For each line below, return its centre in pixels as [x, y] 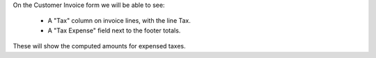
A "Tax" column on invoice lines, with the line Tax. [119, 21]
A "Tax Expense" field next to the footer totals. [114, 30]
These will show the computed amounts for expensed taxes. [99, 46]
